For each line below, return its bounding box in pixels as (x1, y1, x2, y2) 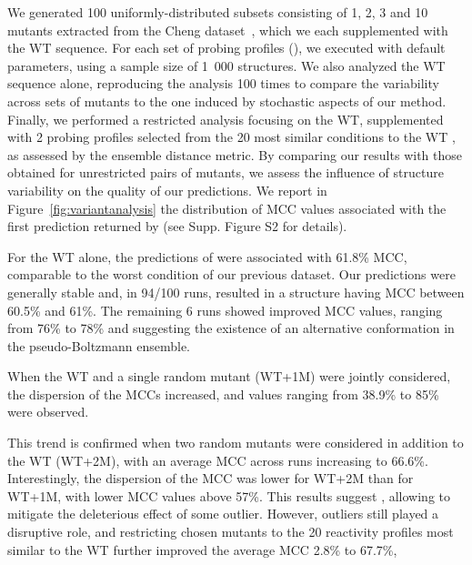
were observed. (7, 402, 89, 421)
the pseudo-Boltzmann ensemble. (7, 336, 190, 355)
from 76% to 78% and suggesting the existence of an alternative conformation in (7, 318, 455, 338)
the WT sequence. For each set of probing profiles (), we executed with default (7, 38, 446, 57)
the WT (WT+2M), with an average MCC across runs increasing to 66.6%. (7, 450, 428, 469)
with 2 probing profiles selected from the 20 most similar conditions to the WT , (7, 127, 456, 146)
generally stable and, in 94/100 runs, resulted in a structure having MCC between (7, 282, 465, 301)
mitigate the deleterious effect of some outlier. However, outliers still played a (7, 504, 439, 523)
